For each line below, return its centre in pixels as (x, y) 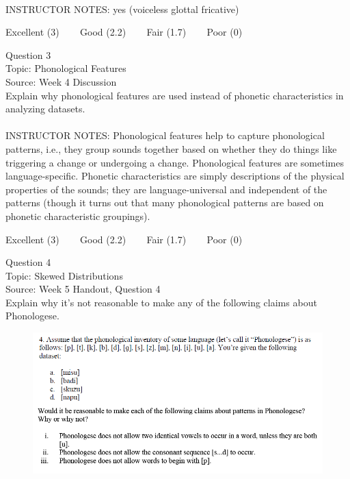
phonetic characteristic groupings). (78, 216)
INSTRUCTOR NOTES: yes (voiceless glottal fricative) (122, 9)
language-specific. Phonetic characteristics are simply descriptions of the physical (175, 176)
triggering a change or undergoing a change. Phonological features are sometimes (175, 162)
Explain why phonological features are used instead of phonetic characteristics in (175, 95)
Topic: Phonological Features (66, 68)
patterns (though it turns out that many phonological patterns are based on (165, 202)
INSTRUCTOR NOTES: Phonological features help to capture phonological (165, 135)
